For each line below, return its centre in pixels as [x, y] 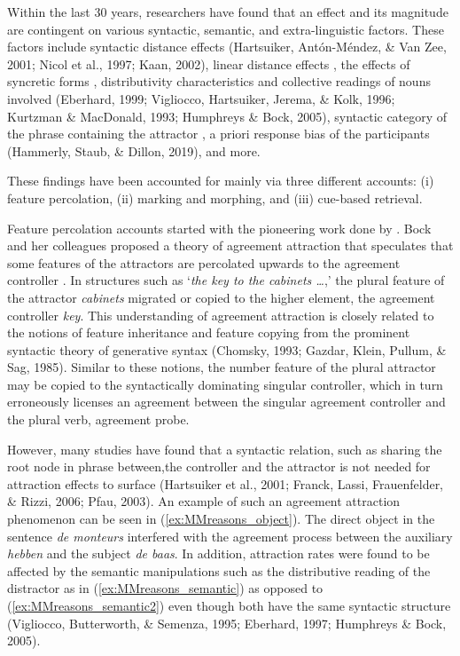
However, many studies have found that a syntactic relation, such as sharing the [225, 449]
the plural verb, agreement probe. [98, 419]
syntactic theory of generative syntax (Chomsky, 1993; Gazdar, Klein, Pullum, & [227, 349]
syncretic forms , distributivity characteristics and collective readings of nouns [219, 81]
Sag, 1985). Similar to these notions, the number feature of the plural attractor [222, 367]
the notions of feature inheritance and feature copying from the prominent [209, 332]
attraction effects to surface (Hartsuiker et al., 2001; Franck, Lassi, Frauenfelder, [226, 483]
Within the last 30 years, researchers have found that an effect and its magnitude [228, 12]
